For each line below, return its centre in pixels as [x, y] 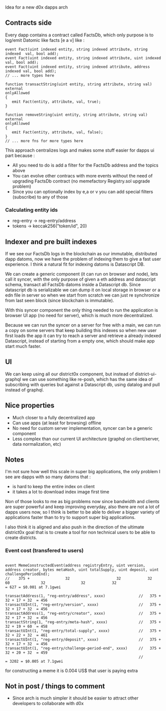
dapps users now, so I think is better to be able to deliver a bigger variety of [83, 512]
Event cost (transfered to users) [44, 550]
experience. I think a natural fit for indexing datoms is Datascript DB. [75, 264]
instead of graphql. [25, 390]
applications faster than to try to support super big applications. [70, 518]
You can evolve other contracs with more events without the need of [83, 176]
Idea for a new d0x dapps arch [37, 7]
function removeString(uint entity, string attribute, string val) [77, 115]
